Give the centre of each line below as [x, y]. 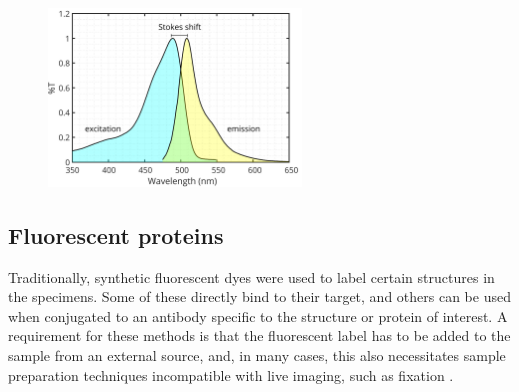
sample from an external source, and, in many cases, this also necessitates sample [257, 355]
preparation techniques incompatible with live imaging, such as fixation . [231, 374]
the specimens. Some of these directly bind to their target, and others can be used [259, 296]
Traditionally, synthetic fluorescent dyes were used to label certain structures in [251, 276]
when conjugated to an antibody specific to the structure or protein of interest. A [258, 315]
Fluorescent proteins [116, 234]
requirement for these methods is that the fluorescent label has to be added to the [259, 335]
